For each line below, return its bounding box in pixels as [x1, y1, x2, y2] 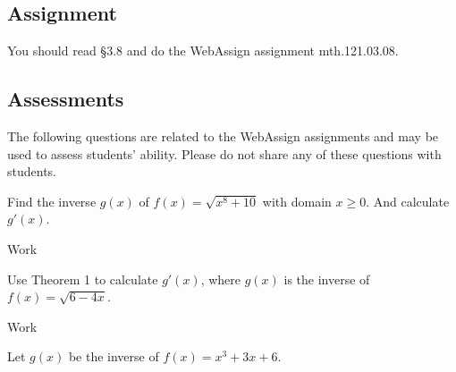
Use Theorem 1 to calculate [7, 269, 158, 288]
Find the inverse [7, 191, 97, 210]
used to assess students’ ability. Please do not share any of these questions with [7, 144, 442, 163]
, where [200, 269, 241, 288]
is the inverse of [283, 269, 370, 288]
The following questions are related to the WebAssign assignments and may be [7, 127, 439, 145]
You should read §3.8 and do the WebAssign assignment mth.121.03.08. [7, 41, 399, 60]
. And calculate [366, 191, 450, 210]
